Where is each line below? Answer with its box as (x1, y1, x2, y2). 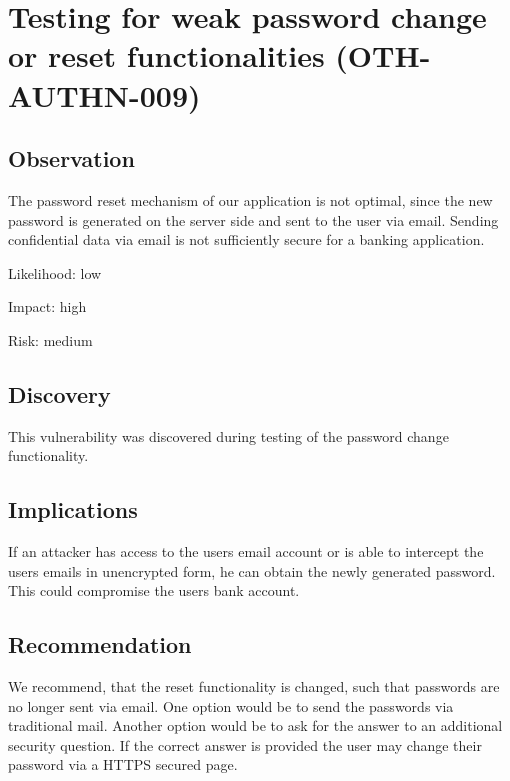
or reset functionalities (8, 35, 325, 76)
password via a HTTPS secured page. (8, 754, 238, 775)
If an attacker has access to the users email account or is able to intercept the (8, 541, 484, 562)
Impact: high (8, 296, 87, 317)
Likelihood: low (8, 262, 102, 283)
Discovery (8, 378, 111, 409)
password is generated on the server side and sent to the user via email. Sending (8, 209, 499, 230)
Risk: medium (8, 329, 93, 350)
